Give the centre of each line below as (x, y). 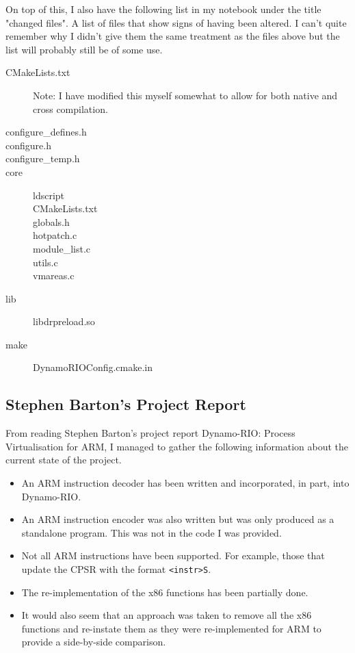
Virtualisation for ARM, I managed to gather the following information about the (177, 446)
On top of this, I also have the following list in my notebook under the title (163, 9)
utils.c (45, 262)
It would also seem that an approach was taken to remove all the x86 (167, 615)
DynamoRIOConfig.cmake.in (93, 367)
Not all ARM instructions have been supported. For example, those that (173, 555)
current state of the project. (64, 460)
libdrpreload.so (64, 321)
